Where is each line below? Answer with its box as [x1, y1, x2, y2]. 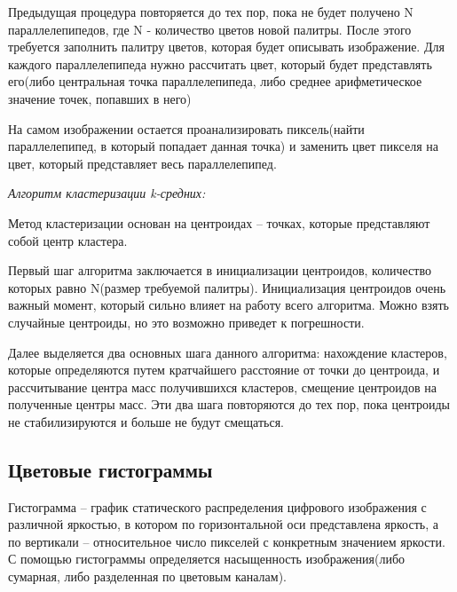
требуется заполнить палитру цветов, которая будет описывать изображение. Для [8, 37, 445, 56]
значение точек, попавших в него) [8, 89, 192, 107]
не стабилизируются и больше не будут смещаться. [8, 412, 284, 430]
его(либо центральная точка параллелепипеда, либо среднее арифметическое [8, 72, 422, 91]
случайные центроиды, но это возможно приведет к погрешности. [8, 312, 365, 331]
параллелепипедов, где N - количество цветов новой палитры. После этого [8, 20, 412, 38]
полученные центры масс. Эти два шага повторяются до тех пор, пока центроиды [8, 395, 450, 414]
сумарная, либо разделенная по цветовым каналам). [8, 567, 288, 586]
